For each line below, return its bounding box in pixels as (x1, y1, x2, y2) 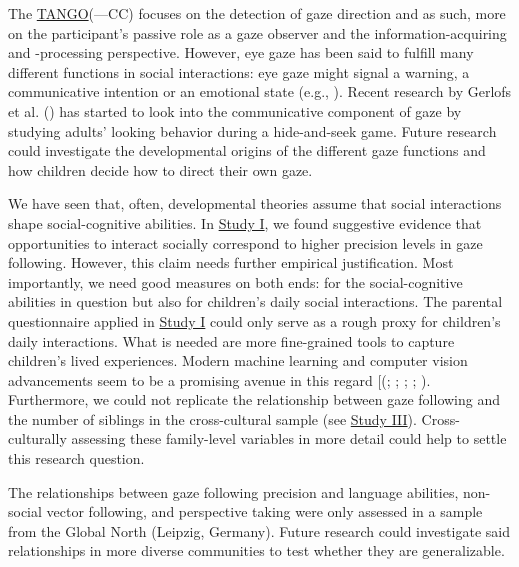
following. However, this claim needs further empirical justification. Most (8, 252, 454, 273)
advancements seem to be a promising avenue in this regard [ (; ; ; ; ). (8, 369, 431, 390)
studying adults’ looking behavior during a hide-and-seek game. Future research (8, 120, 497, 141)
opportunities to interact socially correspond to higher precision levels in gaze (8, 232, 483, 253)
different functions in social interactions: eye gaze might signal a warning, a (8, 61, 470, 82)
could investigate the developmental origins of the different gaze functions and (8, 140, 486, 161)
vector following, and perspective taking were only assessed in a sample (46, 501, 483, 522)
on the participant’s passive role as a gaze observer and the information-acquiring (8, 22, 507, 43)
